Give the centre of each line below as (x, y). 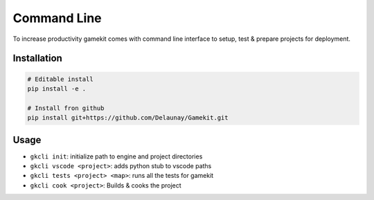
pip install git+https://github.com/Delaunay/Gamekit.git (128, 118)
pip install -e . (57, 89)
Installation (37, 58)
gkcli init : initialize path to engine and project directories (116, 156)
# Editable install (60, 79)
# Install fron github (66, 108)
